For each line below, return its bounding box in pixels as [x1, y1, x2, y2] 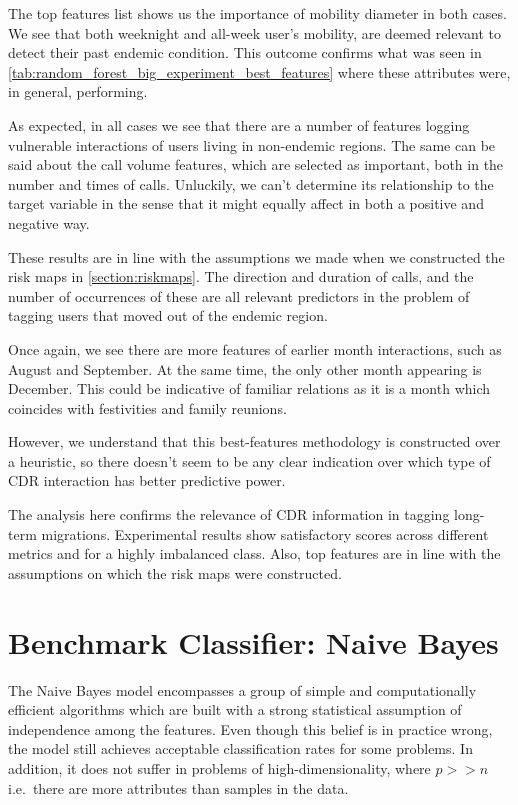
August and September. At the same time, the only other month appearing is [8, 358, 482, 379]
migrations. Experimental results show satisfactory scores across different [41, 523, 489, 544]
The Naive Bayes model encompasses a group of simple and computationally [8, 679, 477, 700]
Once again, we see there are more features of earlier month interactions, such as [8, 338, 502, 359]
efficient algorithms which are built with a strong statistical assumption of [8, 699, 462, 720]
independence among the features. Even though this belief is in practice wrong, [8, 718, 493, 739]
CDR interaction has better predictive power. [8, 470, 286, 491]
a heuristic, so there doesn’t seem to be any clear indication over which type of [8, 450, 491, 471]
